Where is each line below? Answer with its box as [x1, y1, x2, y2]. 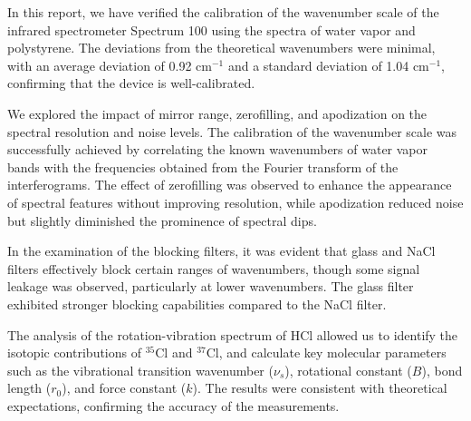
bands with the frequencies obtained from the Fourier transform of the [7, 157, 399, 176]
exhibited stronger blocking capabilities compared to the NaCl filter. [7, 294, 387, 313]
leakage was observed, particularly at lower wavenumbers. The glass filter [7, 277, 414, 296]
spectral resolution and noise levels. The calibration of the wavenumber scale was [7, 122, 457, 141]
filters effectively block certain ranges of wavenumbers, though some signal [7, 259, 420, 278]
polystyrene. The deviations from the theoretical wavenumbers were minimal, [7, 38, 436, 57]
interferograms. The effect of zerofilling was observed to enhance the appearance [7, 175, 452, 194]
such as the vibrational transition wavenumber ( [7, 360, 274, 379]
